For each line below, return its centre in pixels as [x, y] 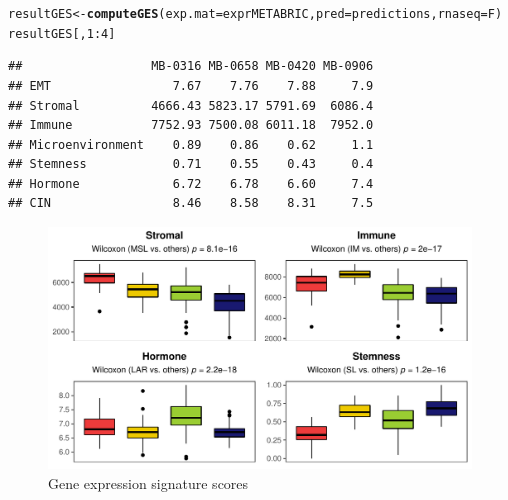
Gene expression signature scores [148, 482]
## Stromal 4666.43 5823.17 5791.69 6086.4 [191, 105]
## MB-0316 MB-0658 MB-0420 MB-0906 [191, 66]
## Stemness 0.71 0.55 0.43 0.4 [191, 164]
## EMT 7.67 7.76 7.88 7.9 [191, 85]
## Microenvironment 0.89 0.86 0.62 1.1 [191, 144]
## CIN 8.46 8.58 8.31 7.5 [191, 203]
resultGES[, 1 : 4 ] [62, 33]
